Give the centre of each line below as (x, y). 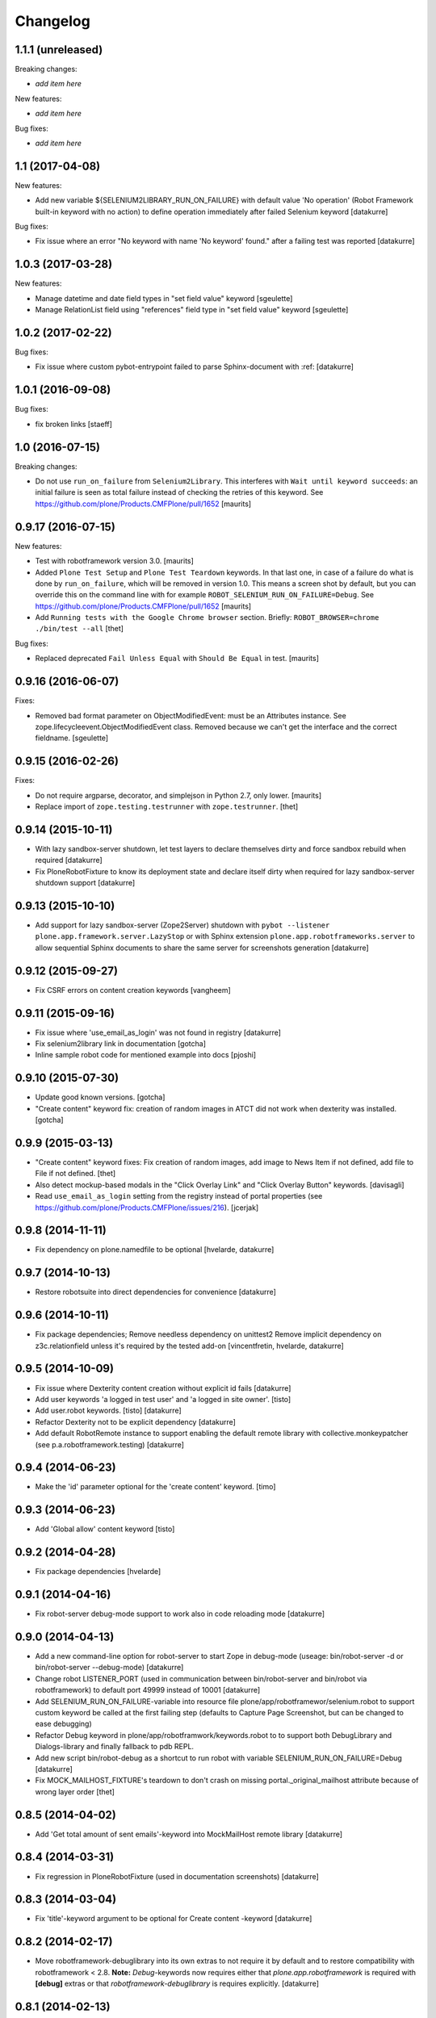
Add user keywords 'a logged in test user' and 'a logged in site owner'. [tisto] (163, 1399)
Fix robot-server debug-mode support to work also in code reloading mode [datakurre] (180, 1614)
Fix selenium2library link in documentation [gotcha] (120, 1044)
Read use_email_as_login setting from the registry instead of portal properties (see (179, 1196)
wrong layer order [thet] (75, 1791)
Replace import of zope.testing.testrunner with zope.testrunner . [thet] (167, 806)
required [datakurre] (69, 860)
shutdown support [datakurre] (85, 883)
